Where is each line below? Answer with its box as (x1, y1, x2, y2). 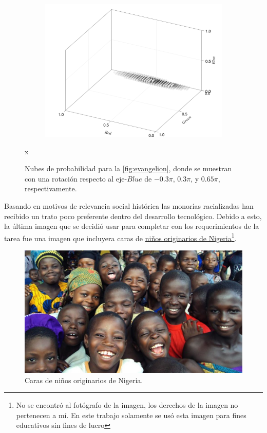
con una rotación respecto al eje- (25, 173, 127, 184)
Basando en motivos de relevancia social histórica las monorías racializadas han (4, 200, 254, 211)
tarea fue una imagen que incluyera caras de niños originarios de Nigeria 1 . (4, 231, 237, 243)
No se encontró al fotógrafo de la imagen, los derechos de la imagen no (16, 400, 238, 410)
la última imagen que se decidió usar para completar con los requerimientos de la (4, 221, 259, 231)
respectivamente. (25, 183, 77, 194)
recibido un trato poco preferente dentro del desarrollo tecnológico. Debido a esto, (4, 210, 262, 221)
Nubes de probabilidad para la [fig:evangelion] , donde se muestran (25, 163, 232, 174)
